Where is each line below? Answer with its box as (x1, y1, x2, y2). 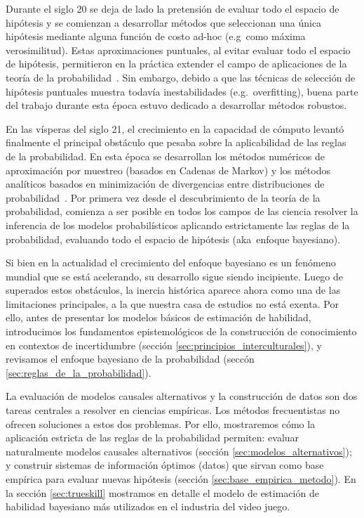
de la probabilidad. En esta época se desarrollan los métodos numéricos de (6, 148, 325, 163)
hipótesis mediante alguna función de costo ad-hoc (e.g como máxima (6, 29, 306, 44)
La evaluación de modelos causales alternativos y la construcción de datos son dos (6, 389, 358, 403)
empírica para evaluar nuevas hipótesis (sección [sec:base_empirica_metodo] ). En (6, 472, 356, 486)
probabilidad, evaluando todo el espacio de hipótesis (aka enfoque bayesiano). (6, 231, 341, 246)
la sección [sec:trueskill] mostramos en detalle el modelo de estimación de (6, 485, 319, 500)
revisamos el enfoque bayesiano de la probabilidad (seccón (6, 351, 255, 366)
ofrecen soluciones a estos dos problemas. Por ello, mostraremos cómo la (6, 416, 316, 431)
